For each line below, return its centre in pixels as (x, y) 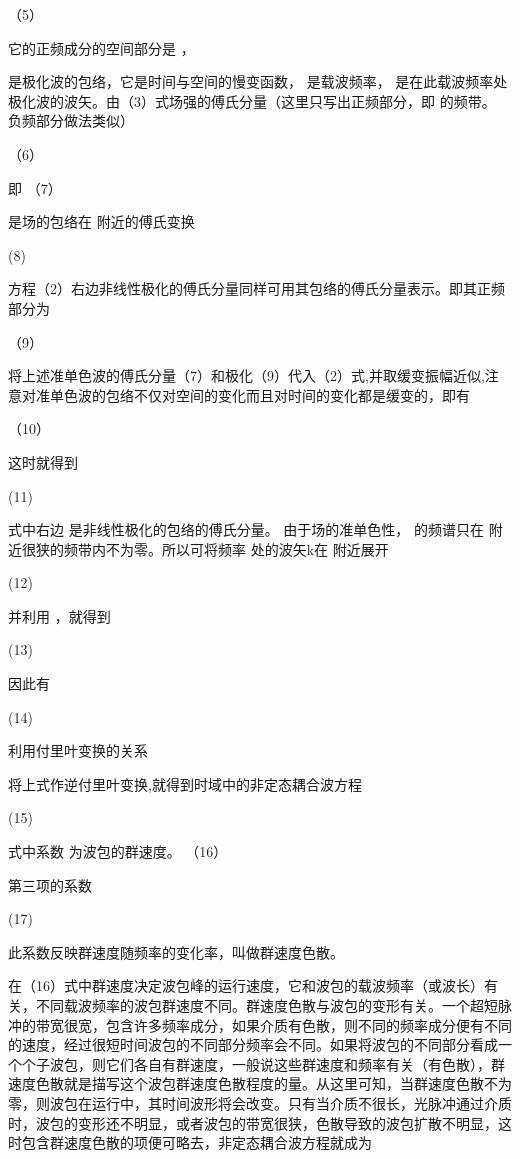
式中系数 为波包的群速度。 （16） (118, 851)
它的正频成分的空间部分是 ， (101, 47)
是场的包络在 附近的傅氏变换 (101, 221)
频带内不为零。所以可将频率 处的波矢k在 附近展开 (226, 548)
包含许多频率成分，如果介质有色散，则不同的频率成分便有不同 (308, 1024)
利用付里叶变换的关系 (78, 750)
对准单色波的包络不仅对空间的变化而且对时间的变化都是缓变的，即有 (245, 394)
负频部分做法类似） (71, 120)
